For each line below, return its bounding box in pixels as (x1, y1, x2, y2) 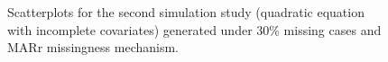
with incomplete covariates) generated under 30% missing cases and (7, 20, 382, 39)
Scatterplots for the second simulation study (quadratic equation (7, 3, 365, 21)
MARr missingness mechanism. (7, 38, 179, 57)
